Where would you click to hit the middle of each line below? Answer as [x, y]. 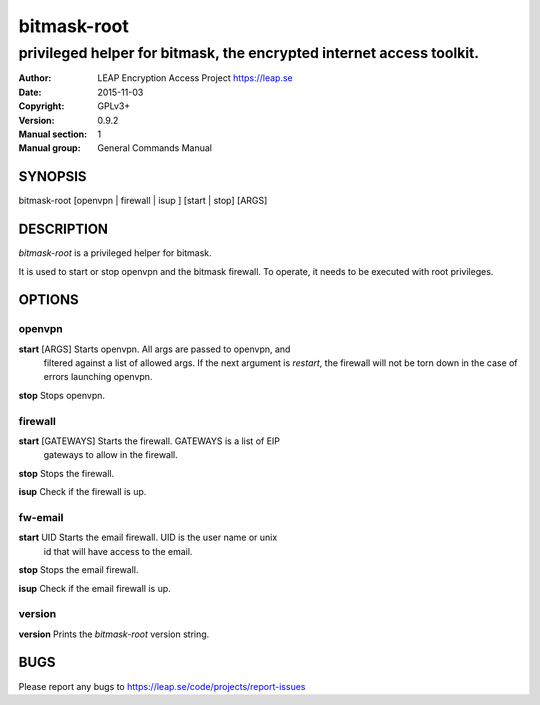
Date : [30, 92]
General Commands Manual [154, 148]
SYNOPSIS [52, 176]
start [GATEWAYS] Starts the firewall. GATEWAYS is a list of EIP [149, 441]
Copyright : [41, 106]
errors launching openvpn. [98, 377]
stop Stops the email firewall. [78, 570]
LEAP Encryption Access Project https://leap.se [195, 78]
